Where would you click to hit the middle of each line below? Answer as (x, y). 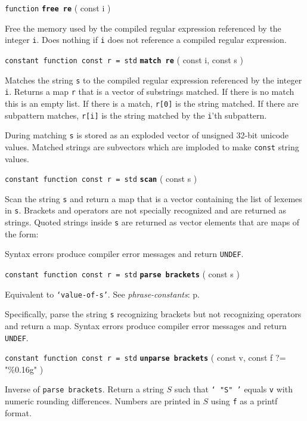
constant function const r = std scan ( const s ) (101, 179)
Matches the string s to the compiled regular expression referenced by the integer (153, 80)
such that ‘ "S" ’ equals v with (233, 389)
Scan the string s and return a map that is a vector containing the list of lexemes (153, 198)
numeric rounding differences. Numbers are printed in (103, 401)
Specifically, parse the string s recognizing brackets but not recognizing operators (153, 314)
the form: (22, 233)
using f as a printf (244, 401)
